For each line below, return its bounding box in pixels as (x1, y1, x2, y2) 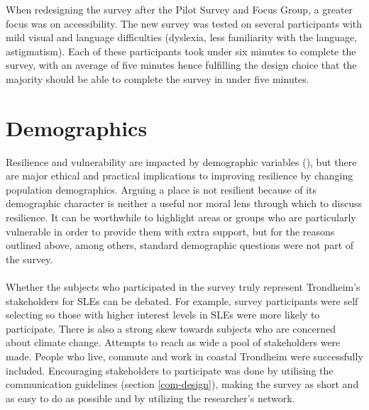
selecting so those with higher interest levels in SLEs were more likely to (6, 307, 320, 322)
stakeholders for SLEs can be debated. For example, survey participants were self (6, 293, 358, 308)
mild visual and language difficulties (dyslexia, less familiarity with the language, (6, 30, 358, 45)
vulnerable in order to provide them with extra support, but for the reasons (6, 223, 335, 238)
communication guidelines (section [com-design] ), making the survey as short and (6, 377, 359, 392)
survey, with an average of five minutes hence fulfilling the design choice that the (6, 57, 357, 72)
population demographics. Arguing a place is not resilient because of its (6, 182, 317, 196)
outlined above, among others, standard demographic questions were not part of (6, 238, 354, 253)
